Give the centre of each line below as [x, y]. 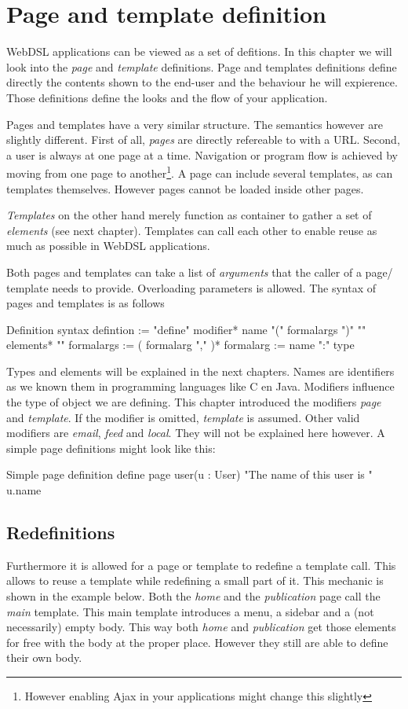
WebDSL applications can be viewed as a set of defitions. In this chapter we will [199, 51]
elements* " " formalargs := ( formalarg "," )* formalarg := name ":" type [180, 345]
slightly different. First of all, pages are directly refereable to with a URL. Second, [203, 140]
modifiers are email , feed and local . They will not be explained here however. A [196, 433]
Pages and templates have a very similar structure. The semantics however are [195, 124]
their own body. [44, 658]
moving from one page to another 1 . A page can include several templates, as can [200, 172]
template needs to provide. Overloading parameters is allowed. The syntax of [191, 287]
